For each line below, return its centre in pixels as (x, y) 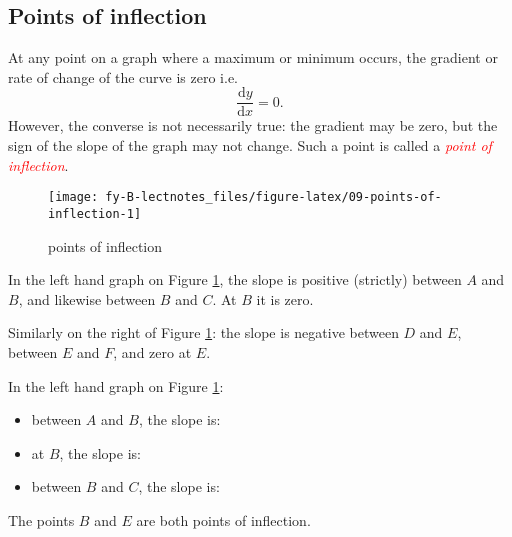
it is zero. (285, 298)
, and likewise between (87, 298)
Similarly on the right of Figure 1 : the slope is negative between (203, 332)
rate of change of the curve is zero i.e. (123, 76)
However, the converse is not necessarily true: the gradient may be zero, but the (253, 125)
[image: (73, 197)
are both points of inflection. (223, 519)
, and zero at (152, 351)
